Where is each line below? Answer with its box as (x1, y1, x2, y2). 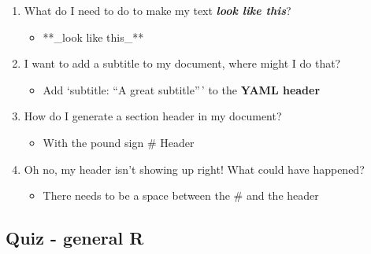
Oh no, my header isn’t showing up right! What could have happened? (24, 160, 365, 177)
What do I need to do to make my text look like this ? (24, 2, 291, 18)
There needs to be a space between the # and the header (43, 187, 319, 204)
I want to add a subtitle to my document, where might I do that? (24, 55, 341, 72)
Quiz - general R (6, 226, 144, 250)
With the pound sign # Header (43, 134, 195, 150)
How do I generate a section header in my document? (24, 108, 282, 124)
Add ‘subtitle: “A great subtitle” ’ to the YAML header (43, 81, 321, 98)
